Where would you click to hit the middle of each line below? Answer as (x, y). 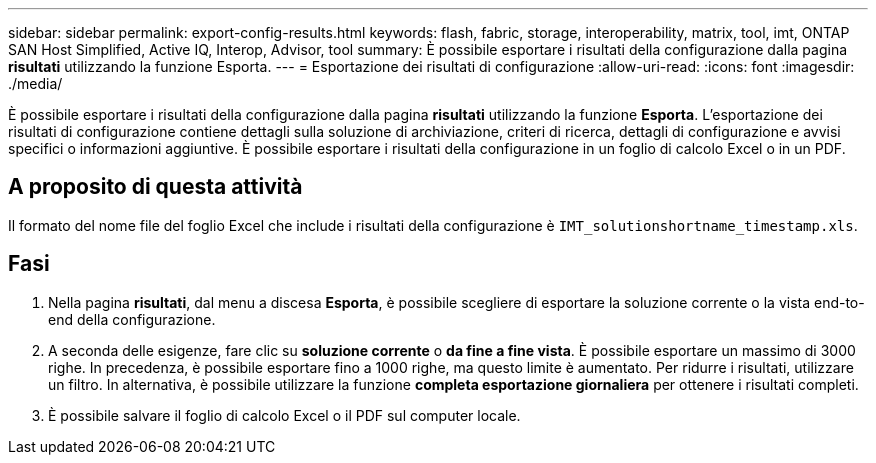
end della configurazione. (132, 319)
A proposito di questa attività (155, 187)
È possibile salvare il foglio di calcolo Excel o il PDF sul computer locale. (284, 415)
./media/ (35, 83)
